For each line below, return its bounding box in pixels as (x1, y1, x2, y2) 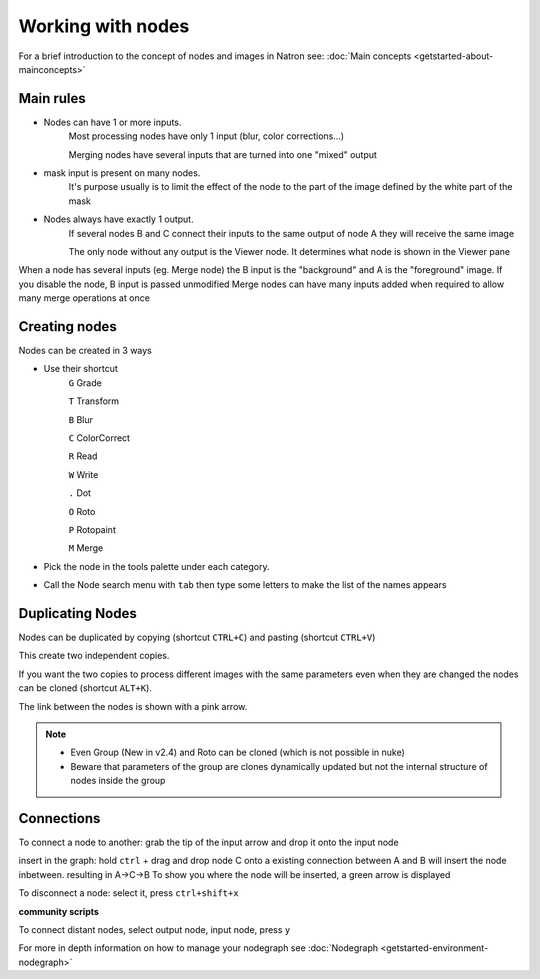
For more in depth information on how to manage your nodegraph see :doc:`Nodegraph (18, 942, 379, 954)
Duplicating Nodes (18, 605, 137, 622)
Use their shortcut (43, 363, 119, 375)
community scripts (18, 905, 100, 917)
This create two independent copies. (18, 650, 170, 662)
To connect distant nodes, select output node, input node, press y (18, 924, 291, 936)
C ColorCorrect (68, 432, 130, 444)
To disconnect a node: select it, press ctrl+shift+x (18, 887, 239, 899)
